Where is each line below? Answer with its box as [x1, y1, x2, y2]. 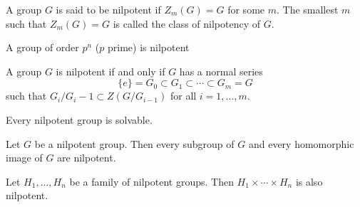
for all [170, 88, 197, 103]
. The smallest [276, 2, 339, 16]
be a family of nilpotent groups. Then [69, 174, 234, 189]
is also [295, 174, 323, 189]
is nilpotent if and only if [56, 63, 165, 78]
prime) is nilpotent [108, 40, 190, 55]
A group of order [6, 40, 79, 55]
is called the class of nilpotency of [113, 16, 261, 31]
